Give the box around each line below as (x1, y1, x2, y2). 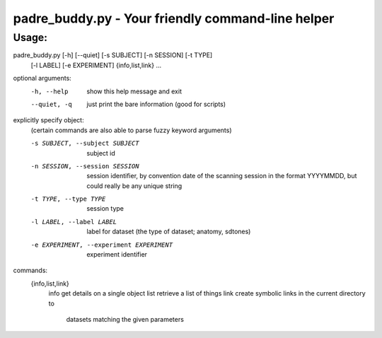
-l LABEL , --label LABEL (30, 218, 117, 226)
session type (86, 204, 124, 213)
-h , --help (30, 87, 69, 95)
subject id (86, 148, 116, 157)
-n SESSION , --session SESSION (30, 162, 139, 170)
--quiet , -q (30, 100, 72, 108)
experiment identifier (86, 250, 148, 259)
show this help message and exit (86, 87, 182, 95)
